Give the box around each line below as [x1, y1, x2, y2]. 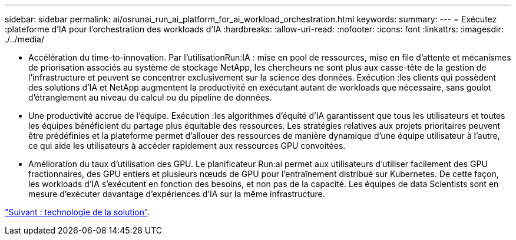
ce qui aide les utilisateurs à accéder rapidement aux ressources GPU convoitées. [28, 141, 346, 151]
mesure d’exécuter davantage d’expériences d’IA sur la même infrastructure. [28, 189, 325, 199]
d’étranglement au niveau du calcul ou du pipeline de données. [28, 92, 272, 102]
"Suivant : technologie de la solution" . [5, 207, 150, 217]
